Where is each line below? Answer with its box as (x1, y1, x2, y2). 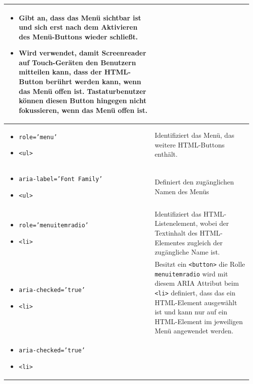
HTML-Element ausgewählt (154, 297, 237, 307)
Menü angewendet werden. (154, 326, 234, 336)
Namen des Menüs (154, 186, 209, 196)
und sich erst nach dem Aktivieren (18, 22, 138, 32)
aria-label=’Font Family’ (18, 176, 103, 183)
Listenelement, (154, 218, 198, 228)
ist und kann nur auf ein (154, 307, 227, 317)
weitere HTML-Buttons (154, 139, 225, 149)
